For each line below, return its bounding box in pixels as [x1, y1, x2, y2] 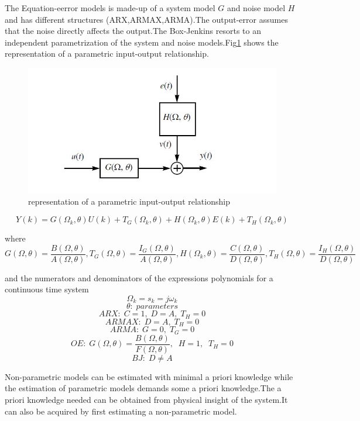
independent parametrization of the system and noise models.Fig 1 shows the [5, 36, 279, 48]
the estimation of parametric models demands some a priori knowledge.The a [5, 382, 282, 394]
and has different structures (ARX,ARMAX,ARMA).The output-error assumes [5, 13, 288, 25]
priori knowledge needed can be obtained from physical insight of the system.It [5, 393, 288, 405]
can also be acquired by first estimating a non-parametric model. [5, 405, 237, 417]
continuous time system [5, 283, 89, 295]
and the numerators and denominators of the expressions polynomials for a [5, 271, 273, 284]
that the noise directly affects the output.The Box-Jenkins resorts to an [5, 25, 261, 37]
